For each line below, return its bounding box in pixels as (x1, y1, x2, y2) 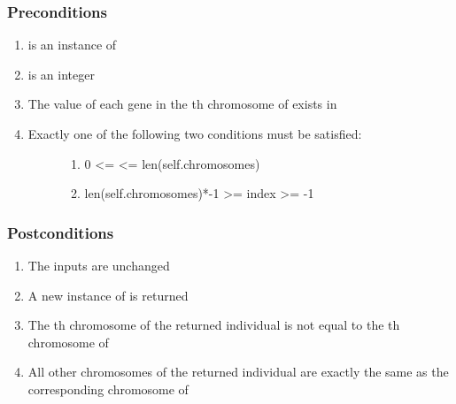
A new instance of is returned (27, 286, 189, 304)
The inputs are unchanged (27, 256, 170, 274)
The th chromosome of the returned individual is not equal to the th (27, 316, 400, 334)
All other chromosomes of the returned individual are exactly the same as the (27, 362, 449, 381)
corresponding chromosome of (27, 379, 189, 398)
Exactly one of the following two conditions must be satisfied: (27, 125, 362, 142)
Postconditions (7, 221, 114, 243)
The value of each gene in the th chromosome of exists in (27, 95, 337, 113)
